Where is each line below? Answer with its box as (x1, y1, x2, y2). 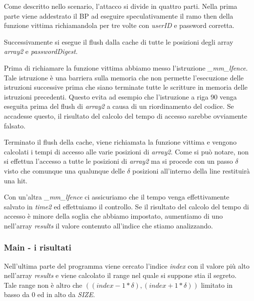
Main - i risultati (4, 241, 72, 253)
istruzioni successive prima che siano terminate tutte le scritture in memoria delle (4, 82, 248, 92)
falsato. (4, 120, 26, 130)
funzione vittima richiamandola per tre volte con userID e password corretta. (4, 20, 234, 30)
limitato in (201, 279, 233, 290)
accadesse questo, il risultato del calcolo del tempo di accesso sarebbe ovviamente (4, 110, 247, 121)
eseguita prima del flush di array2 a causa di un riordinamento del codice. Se (4, 101, 234, 111)
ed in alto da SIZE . (37, 289, 95, 300)
